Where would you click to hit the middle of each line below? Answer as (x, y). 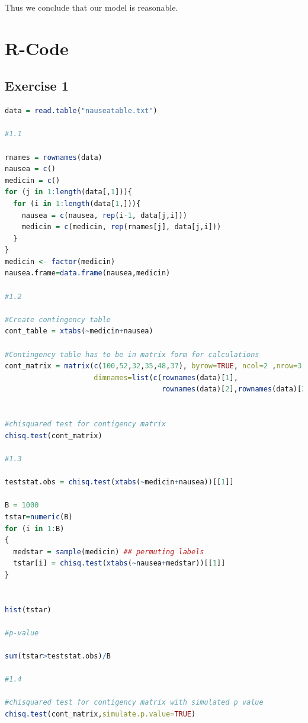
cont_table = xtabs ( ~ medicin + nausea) (79, 331)
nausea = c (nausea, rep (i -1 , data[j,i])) (104, 215)
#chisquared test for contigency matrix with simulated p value (134, 703)
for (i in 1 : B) (35, 528)
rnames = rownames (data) (54, 157)
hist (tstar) (28, 610)
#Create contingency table (58, 319)
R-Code (37, 48)
